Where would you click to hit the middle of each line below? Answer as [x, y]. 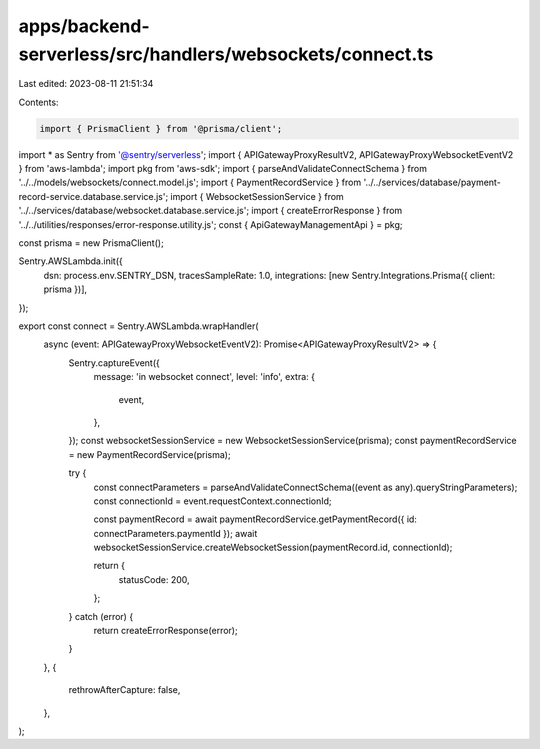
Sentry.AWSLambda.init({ [71, 261]
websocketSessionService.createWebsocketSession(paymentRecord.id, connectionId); [273, 547]
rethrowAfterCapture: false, [124, 690]
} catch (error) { [101, 616]
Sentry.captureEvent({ [114, 362]
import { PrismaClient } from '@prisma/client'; [161, 128]
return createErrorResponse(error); [166, 631]
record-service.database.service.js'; [93, 196]
